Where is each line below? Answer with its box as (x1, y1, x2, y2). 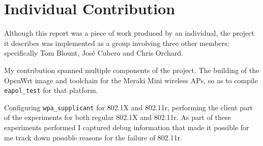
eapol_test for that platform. (4, 85, 98, 95)
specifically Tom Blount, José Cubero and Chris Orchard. (4, 47, 183, 58)
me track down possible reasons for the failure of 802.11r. (4, 132, 183, 142)
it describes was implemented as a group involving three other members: (4, 37, 229, 48)
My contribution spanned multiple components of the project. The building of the (4, 64, 259, 75)
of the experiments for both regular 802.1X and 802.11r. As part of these (4, 112, 231, 123)
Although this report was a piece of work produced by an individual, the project (4, 28, 254, 38)
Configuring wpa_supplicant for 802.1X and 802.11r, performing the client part (4, 102, 253, 112)
